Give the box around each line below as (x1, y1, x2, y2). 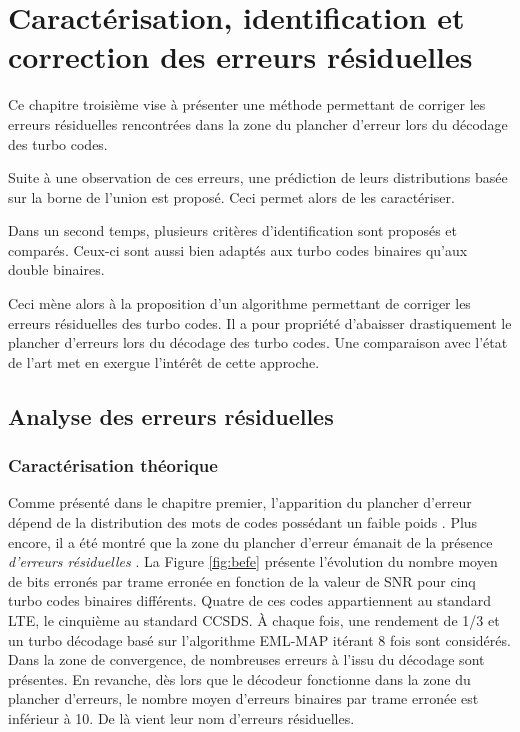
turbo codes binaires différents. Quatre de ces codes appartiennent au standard (8, 590, 491, 611)
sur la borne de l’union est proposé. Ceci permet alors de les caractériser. (8, 186, 455, 207)
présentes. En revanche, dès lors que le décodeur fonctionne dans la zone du (8, 668, 471, 689)
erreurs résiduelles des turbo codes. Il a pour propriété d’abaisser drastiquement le (8, 312, 512, 333)
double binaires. (8, 259, 105, 280)
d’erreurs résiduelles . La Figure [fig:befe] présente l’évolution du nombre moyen (8, 551, 498, 572)
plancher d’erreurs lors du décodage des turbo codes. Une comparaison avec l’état (8, 332, 508, 353)
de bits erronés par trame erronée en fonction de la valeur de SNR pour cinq (8, 570, 476, 591)
